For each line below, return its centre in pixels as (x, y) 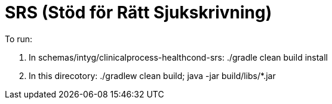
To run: (19, 39)
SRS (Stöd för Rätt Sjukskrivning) (139, 12)
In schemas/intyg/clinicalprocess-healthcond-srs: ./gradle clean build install (178, 57)
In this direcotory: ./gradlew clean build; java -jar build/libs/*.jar (152, 75)
